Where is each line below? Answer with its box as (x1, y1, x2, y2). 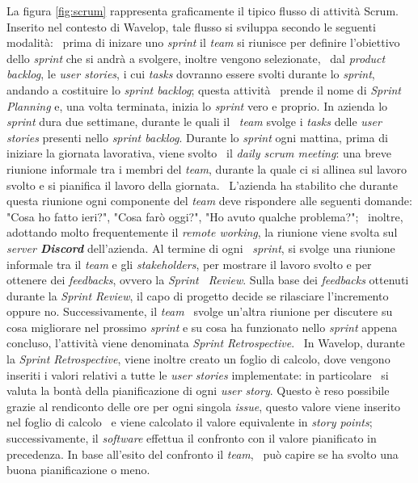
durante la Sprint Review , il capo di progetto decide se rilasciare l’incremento (6, 287, 389, 304)
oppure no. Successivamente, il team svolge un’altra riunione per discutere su (6, 303, 393, 320)
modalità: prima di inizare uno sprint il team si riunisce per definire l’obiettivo (6, 34, 400, 51)
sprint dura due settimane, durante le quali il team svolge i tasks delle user (6, 113, 382, 130)
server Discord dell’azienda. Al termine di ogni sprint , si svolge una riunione (6, 239, 395, 256)
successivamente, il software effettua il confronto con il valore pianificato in (6, 430, 377, 447)
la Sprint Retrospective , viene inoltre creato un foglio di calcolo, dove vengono (6, 351, 391, 367)
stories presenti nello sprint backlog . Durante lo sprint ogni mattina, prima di (6, 128, 388, 145)
